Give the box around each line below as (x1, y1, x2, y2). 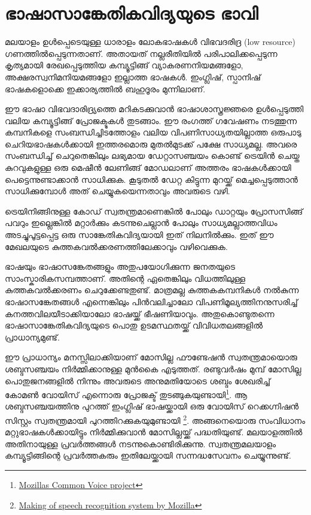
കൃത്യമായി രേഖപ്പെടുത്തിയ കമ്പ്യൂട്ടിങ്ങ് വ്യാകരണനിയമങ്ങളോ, (5, 59, 243, 71)
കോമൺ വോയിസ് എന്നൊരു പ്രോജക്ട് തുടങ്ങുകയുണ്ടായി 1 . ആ (5, 387, 248, 400)
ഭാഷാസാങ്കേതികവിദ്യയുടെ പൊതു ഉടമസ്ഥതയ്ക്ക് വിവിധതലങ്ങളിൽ (5, 319, 263, 332)
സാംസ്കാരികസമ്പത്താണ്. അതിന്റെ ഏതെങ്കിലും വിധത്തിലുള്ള (5, 272, 246, 284)
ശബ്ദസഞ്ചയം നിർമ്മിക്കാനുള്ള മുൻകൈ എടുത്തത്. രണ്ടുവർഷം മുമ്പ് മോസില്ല (5, 362, 301, 375)
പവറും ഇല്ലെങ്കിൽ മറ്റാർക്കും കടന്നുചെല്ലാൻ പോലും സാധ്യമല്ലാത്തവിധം (5, 216, 278, 229)
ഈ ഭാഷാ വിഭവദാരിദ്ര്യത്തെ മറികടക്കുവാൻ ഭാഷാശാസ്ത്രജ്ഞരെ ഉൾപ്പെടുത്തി (5, 103, 304, 115)
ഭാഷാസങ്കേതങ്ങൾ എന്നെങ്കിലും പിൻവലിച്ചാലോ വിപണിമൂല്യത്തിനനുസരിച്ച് (5, 296, 298, 308)
